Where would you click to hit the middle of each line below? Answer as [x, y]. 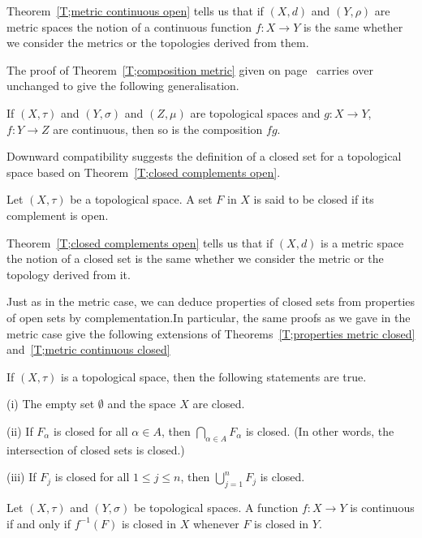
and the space [142, 404]
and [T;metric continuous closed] [88, 349]
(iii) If [22, 477]
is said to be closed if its [314, 199]
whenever [216, 523]
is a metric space [362, 242]
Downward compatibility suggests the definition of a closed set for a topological [204, 156]
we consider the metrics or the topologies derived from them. [158, 43]
